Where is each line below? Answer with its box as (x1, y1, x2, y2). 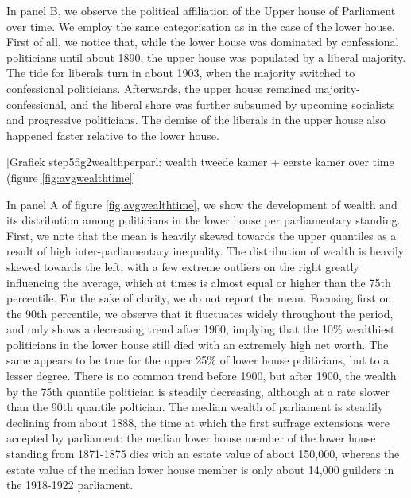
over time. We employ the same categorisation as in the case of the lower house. (6, 18, 395, 34)
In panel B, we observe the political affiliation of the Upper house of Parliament (6, 2, 396, 18)
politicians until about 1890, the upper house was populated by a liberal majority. (6, 49, 406, 65)
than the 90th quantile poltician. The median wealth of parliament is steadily (6, 399, 384, 415)
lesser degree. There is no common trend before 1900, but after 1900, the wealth (6, 368, 397, 384)
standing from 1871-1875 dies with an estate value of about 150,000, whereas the (6, 445, 400, 462)
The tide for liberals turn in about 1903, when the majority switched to (6, 64, 355, 81)
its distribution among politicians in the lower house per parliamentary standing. (6, 212, 401, 228)
